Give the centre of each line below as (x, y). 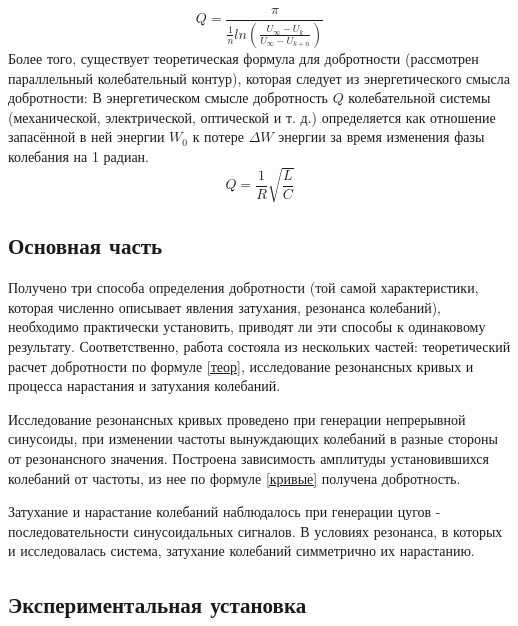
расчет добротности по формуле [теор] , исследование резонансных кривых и (241, 365)
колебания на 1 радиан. (78, 155)
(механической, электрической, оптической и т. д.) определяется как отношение (252, 116)
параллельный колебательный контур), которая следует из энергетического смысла (259, 77)
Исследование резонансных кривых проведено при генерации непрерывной (237, 418)
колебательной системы (419, 97)
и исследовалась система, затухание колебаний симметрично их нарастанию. (241, 550)
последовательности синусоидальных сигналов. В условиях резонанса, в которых (255, 530)
